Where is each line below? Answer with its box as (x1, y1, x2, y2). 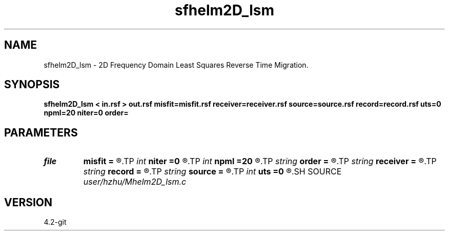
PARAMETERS (4, 126, 78, 139)
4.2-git (44, 218, 67, 227)
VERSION (4, 195, 53, 209)
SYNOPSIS (4, 78, 60, 91)
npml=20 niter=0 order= (44, 108, 129, 117)
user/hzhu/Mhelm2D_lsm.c (83, 177, 187, 187)
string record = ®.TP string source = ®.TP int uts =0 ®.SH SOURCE (83, 166, 342, 177)
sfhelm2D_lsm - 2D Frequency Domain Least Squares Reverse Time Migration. (44, 60, 309, 69)
